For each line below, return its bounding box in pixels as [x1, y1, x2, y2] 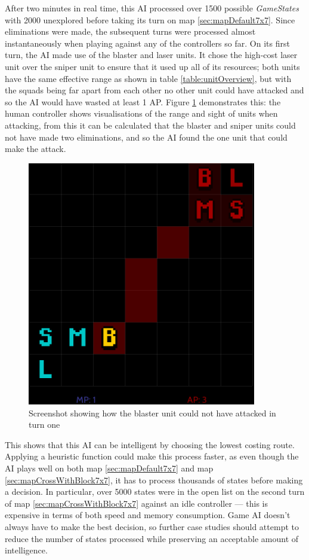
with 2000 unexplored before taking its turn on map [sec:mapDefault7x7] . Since [5, 13, 295, 26]
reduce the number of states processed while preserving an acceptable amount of [5, 532, 299, 544]
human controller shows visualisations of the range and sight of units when [5, 107, 278, 120]
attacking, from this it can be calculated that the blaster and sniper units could [5, 118, 296, 131]
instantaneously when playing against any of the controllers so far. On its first [5, 36, 290, 49]
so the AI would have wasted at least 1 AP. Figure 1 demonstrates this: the [5, 95, 281, 108]
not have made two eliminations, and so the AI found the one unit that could [5, 130, 288, 143]
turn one [29, 418, 60, 431]
